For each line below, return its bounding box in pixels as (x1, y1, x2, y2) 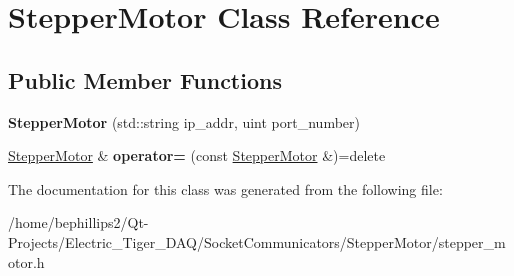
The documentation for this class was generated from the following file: (8, 178, 443, 199)
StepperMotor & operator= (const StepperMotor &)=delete (8, 145, 386, 166)
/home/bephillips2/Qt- (8, 212, 149, 233)
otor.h (8, 251, 45, 272)
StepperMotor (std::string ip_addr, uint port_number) (8, 111, 360, 132)
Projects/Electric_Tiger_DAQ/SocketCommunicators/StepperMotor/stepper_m (8, 231, 506, 252)
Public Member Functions (8, 64, 282, 95)
